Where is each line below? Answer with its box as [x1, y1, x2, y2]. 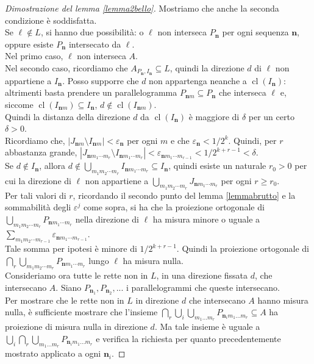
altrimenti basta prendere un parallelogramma [5, 86, 177, 99]
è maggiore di [188, 110, 240, 123]
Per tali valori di [5, 188, 66, 201]
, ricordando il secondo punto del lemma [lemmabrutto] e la [73, 188, 296, 201]
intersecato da [68, 37, 121, 50]
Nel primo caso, [5, 49, 63, 62]
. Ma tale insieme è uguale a [154, 320, 260, 333]
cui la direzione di [5, 174, 71, 187]
